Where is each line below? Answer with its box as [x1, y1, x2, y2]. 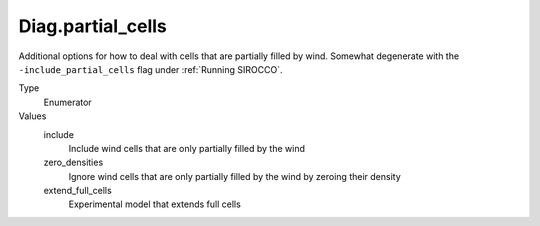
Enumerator [43, 96, 92, 108]
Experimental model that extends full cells [68, 198, 242, 210]
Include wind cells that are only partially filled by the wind [68, 142, 305, 154]
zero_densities [43, 156, 104, 169]
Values [18, 110, 47, 122]
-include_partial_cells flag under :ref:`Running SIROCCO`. [18, 63, 283, 75]
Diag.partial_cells [18, 15, 167, 37]
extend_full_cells [43, 185, 112, 197]
